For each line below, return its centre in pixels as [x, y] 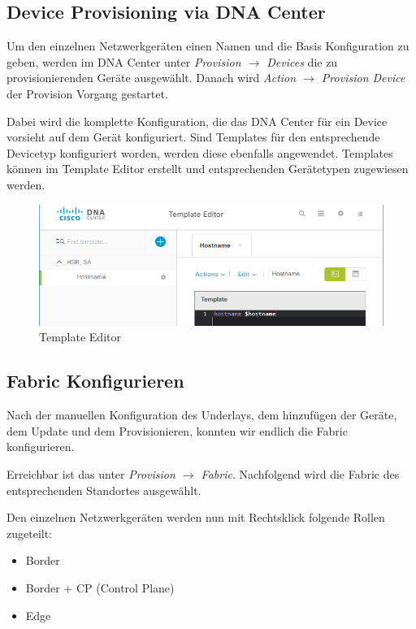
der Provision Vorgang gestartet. [87, 93]
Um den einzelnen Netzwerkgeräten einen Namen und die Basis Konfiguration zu [208, 46]
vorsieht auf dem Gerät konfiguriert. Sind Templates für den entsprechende [193, 137]
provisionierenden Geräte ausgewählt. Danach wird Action [152, 78]
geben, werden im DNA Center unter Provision [124, 61]
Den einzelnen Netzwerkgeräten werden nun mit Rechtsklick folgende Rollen [196, 517]
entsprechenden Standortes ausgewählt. [104, 490]
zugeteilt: [29, 533]
